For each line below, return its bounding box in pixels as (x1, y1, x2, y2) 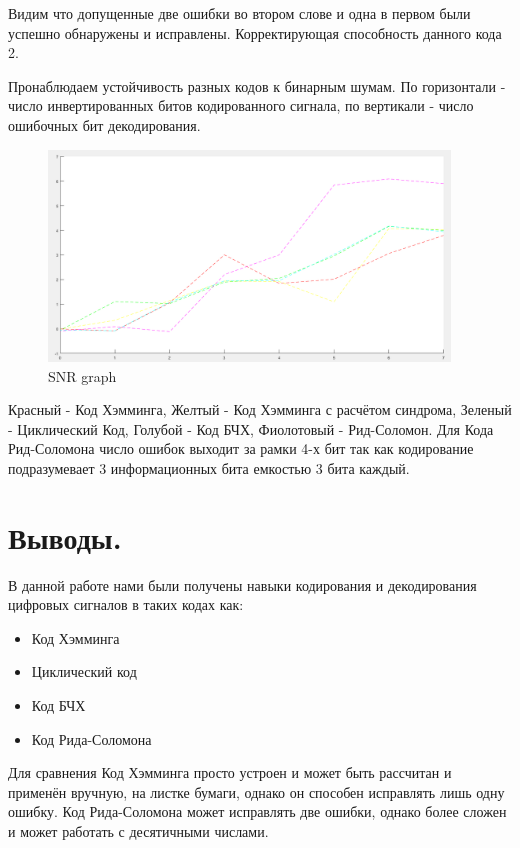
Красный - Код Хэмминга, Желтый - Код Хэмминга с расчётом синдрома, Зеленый (8, 399, 512, 420)
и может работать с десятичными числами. (8, 821, 269, 841)
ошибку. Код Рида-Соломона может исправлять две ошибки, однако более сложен (8, 801, 507, 822)
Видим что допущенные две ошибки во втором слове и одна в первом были (8, 3, 471, 23)
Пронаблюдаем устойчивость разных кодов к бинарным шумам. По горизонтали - (8, 75, 506, 96)
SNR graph (48, 365, 117, 386)
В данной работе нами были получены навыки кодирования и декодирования (8, 574, 477, 595)
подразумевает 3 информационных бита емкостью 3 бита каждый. (8, 457, 410, 478)
